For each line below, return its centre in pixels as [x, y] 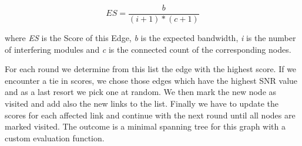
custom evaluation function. [55, 137]
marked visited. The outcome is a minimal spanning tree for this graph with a [145, 126]
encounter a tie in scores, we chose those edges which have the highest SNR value [151, 80]
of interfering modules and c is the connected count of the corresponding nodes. [148, 49]
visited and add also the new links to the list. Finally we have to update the [142, 103]
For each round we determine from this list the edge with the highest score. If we [151, 69]
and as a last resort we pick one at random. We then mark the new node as [141, 92]
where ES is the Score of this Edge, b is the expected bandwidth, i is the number [150, 38]
